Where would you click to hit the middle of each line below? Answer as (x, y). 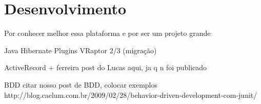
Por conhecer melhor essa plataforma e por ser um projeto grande (107, 33)
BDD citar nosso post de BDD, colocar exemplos (81, 84)
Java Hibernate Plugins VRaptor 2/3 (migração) (81, 50)
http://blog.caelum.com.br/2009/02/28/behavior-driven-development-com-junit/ (131, 95)
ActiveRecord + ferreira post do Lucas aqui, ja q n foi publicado (106, 67)
